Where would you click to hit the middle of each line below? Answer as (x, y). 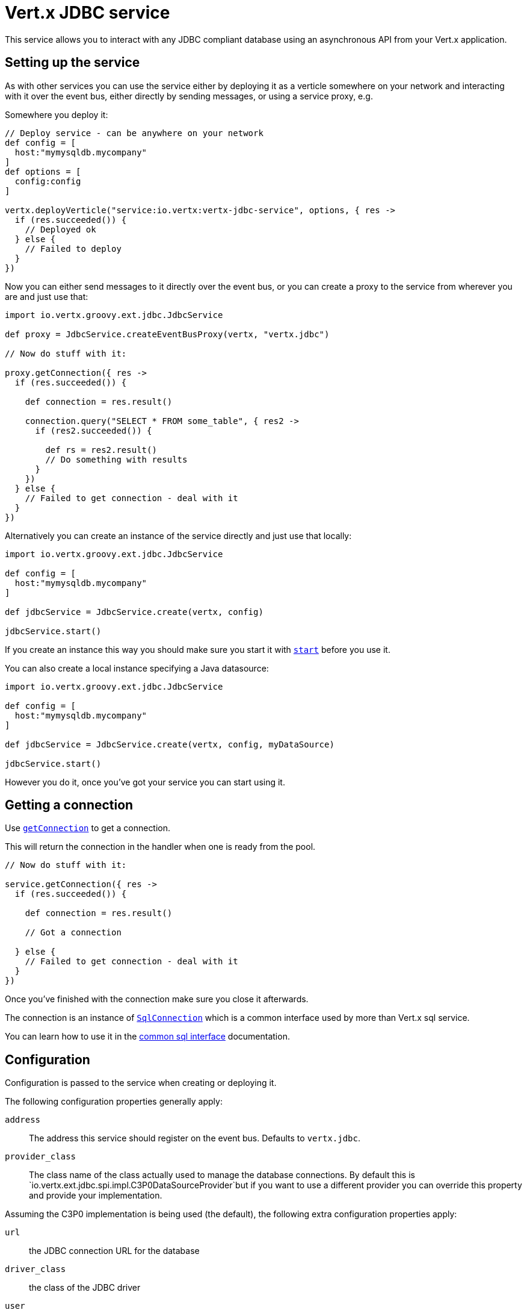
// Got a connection (73, 933)
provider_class (41, 1157)
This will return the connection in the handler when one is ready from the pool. (160, 847)
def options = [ (43, 171)
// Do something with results (116, 459)
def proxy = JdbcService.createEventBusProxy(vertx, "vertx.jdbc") (167, 334)
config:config (48, 181)
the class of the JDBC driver (85, 1288)
